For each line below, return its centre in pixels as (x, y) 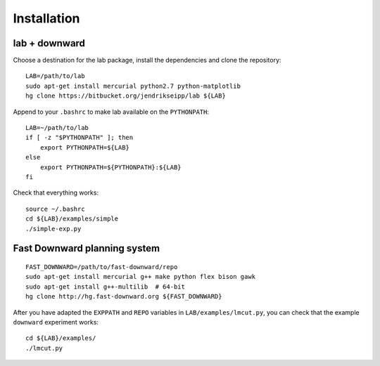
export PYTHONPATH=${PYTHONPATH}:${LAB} (111, 167)
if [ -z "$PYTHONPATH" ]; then (80, 138)
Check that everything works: (56, 192)
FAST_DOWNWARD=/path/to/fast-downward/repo (102, 267)
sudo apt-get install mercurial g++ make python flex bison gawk (141, 277)
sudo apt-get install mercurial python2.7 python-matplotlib (133, 86)
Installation (46, 18)
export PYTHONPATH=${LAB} (85, 147)
